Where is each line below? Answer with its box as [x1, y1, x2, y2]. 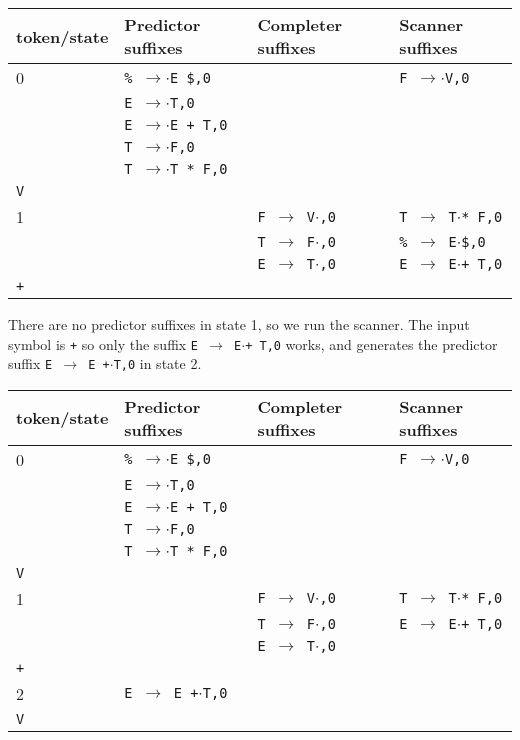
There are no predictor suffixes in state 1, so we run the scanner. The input [8, 314, 470, 334]
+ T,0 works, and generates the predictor [245, 333, 498, 354]
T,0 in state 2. [113, 353, 202, 374]
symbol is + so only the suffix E [8, 333, 199, 354]
